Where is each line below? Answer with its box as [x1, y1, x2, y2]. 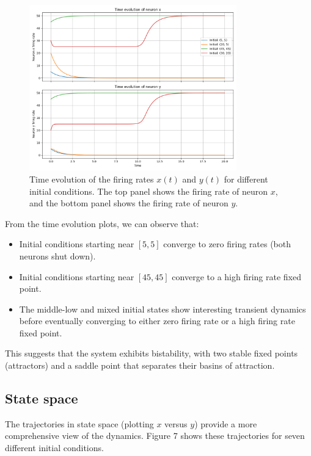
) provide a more [194, 417, 257, 430]
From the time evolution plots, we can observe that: [5, 217, 199, 230]
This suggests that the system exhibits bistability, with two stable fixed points [5, 347, 298, 360]
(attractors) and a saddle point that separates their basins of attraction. [5, 359, 275, 372]
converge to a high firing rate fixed [172, 270, 302, 283]
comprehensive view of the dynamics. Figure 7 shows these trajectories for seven [5, 429, 305, 442]
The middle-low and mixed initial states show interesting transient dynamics [19, 302, 306, 315]
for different [224, 172, 268, 185]
